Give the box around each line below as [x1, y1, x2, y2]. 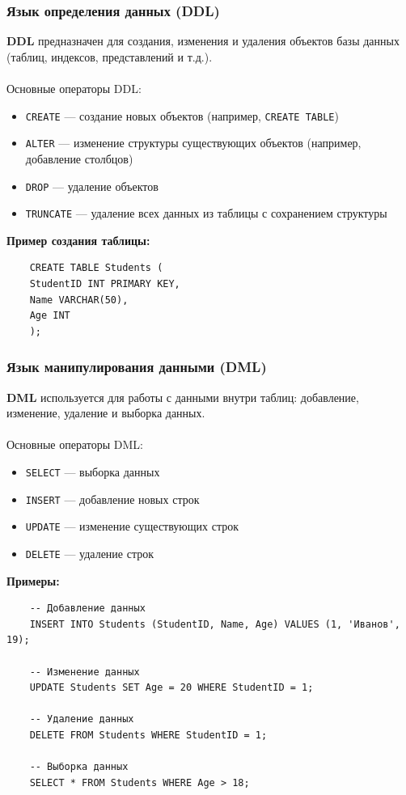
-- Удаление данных [29, 713, 134, 725]
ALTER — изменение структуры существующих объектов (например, [25, 134, 362, 151]
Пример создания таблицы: [6, 231, 150, 248]
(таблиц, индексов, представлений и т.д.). [6, 48, 213, 65]
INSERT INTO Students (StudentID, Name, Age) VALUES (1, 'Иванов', [29, 618, 400, 630]
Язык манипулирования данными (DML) [6, 357, 267, 377]
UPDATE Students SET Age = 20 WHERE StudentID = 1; [29, 682, 314, 694]
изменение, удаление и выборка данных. [6, 404, 205, 421]
